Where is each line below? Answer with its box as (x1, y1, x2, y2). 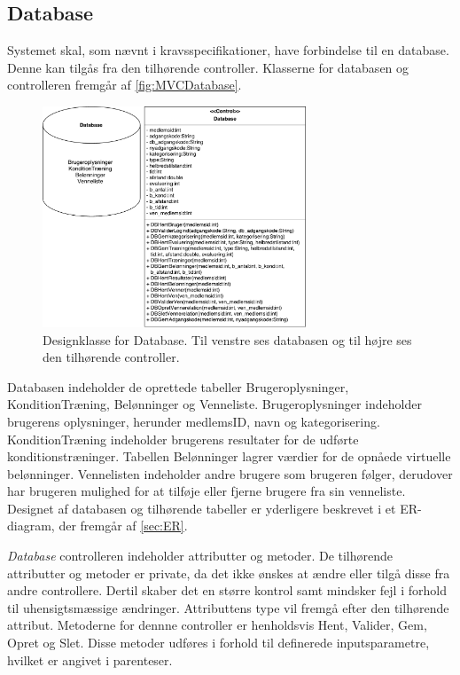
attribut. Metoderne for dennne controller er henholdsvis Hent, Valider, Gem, (7, 616, 427, 634)
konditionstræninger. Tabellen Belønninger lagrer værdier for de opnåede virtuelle (7, 447, 451, 466)
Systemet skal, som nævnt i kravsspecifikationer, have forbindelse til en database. (7, 41, 449, 59)
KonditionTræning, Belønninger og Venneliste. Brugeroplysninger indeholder (7, 395, 422, 413)
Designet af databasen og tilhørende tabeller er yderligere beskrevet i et (7, 498, 396, 517)
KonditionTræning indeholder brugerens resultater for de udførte (7, 429, 359, 448)
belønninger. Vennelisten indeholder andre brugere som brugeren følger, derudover (7, 464, 453, 483)
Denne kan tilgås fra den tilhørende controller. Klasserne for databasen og (7, 58, 409, 76)
